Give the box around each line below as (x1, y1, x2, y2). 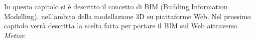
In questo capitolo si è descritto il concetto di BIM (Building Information (4, 1, 228, 11)
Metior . (4, 30, 26, 40)
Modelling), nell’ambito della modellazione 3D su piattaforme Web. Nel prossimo (4, 11, 251, 21)
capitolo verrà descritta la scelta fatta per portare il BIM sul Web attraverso (4, 21, 238, 31)
